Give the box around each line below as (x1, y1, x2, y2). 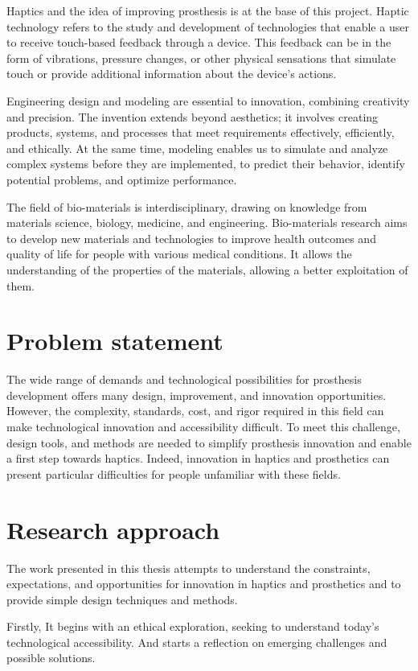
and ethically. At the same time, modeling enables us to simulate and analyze (6, 139, 388, 156)
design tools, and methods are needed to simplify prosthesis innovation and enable (6, 434, 412, 451)
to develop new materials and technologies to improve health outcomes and (6, 229, 376, 246)
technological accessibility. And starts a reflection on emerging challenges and (6, 633, 387, 650)
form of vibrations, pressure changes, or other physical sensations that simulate (6, 49, 396, 66)
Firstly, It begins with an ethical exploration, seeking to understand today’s (6, 618, 379, 635)
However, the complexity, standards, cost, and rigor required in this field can (6, 402, 384, 419)
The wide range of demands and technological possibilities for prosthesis (6, 371, 362, 388)
